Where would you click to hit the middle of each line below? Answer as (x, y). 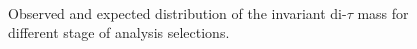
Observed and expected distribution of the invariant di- (177, 12)
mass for (383, 12)
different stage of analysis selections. (119, 32)
